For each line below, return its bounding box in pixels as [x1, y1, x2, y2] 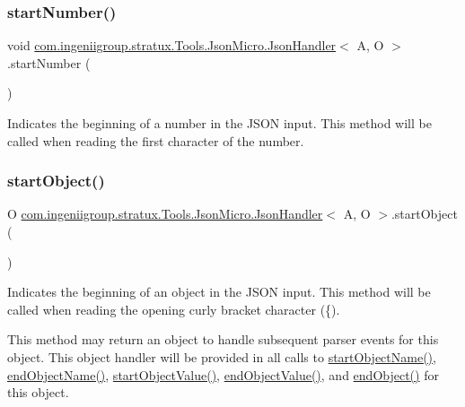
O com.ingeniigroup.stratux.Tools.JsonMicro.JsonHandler [7, 204, 323, 223]
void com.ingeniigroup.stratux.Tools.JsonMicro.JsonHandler [7, 36, 337, 55]
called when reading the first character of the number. [7, 131, 304, 150]
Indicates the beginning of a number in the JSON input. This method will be [7, 114, 432, 132]
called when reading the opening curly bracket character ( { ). [7, 299, 340, 318]
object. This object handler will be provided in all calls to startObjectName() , [7, 347, 436, 366]
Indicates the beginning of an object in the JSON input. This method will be [7, 282, 431, 301]
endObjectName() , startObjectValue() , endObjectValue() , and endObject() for [7, 365, 439, 384]
